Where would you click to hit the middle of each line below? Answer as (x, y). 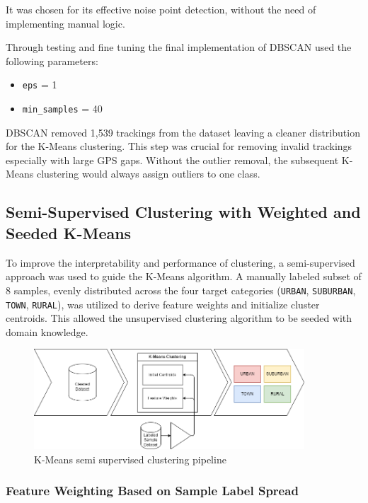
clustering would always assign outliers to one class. (149, 174)
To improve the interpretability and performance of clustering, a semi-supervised (180, 262)
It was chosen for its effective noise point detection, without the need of (161, 9)
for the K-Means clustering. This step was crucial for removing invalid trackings (179, 146)
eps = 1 (40, 85)
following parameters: (52, 60)
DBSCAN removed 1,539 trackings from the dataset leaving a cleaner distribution (183, 132)
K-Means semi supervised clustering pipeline (130, 459)
